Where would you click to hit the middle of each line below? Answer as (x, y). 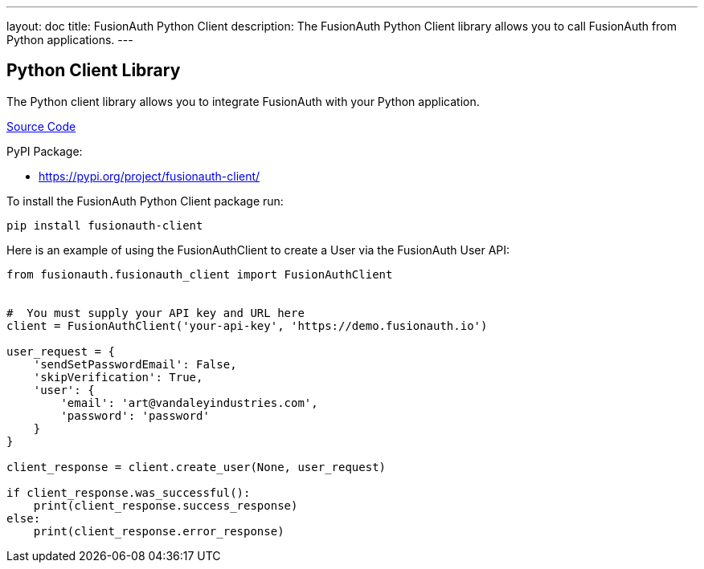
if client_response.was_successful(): (129, 492)
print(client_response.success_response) (166, 505)
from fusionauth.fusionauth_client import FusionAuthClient (200, 274)
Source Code (41, 126)
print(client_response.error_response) (159, 531)
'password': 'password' (135, 415)
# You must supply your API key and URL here (156, 313)
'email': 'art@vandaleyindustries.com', (189, 402)
